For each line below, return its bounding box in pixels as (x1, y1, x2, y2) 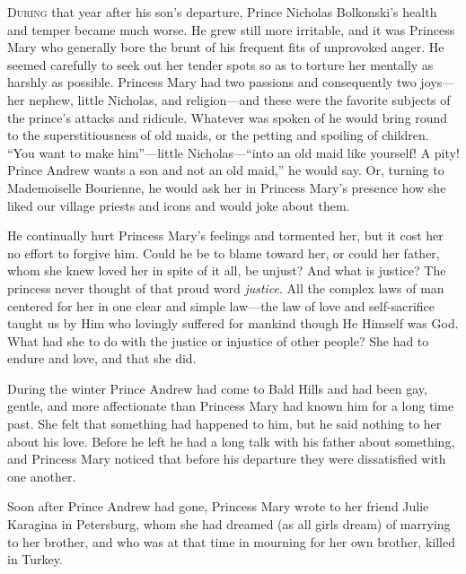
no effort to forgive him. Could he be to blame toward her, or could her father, (7, 243, 440, 262)
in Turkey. (7, 550, 63, 569)
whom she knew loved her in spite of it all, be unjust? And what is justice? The (7, 261, 446, 280)
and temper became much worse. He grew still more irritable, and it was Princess (7, 20, 455, 39)
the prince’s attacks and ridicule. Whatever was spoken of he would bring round (7, 108, 448, 126)
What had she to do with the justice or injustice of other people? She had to (7, 331, 429, 350)
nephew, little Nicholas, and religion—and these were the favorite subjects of (29, 90, 451, 109)
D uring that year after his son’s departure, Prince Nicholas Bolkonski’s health (7, 3, 437, 21)
